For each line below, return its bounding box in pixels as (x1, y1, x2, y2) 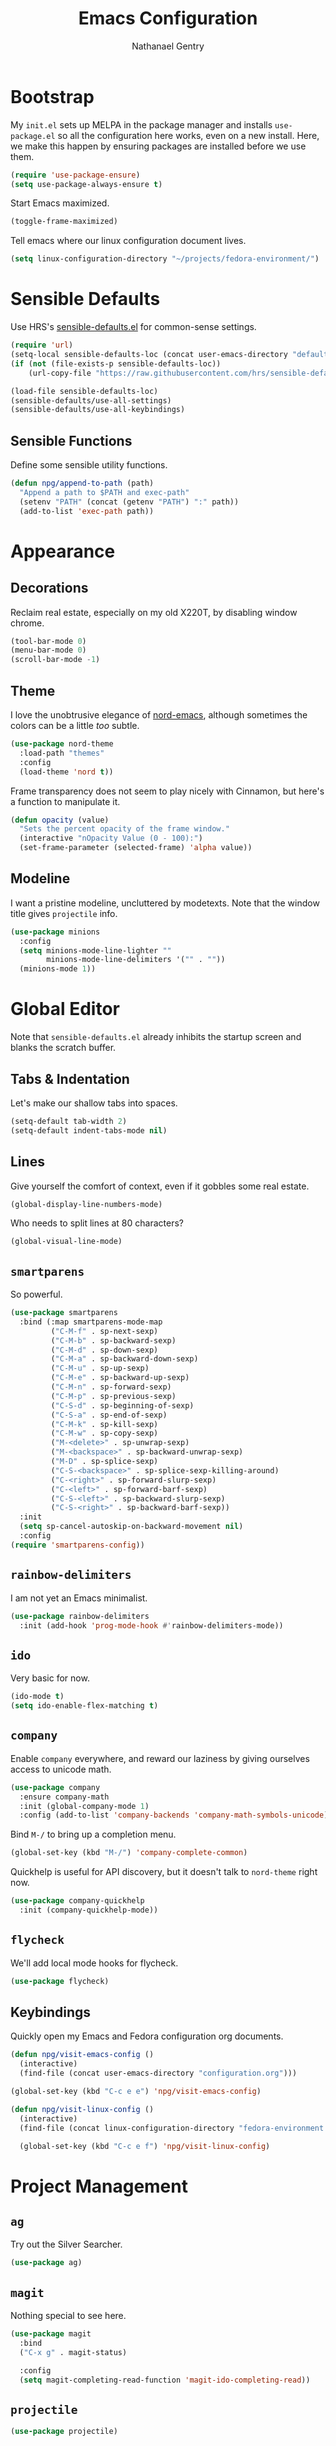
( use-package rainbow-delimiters (10, 1611, 150, 1621)
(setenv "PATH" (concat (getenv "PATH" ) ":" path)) (19, 497, 240, 507)
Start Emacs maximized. (10, 197, 110, 209)
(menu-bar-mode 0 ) (10, 645, 87, 656)
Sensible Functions (10, 432, 133, 449)
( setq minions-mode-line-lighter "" (19, 945, 172, 956)
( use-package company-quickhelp (10, 1896, 145, 1906)
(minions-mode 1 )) (19, 964, 97, 974)
